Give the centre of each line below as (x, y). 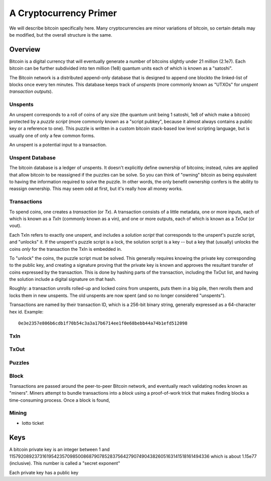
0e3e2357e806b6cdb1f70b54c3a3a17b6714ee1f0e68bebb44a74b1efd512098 (103, 323)
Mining (18, 413)
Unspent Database (33, 157)
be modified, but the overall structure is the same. (61, 35)
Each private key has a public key (44, 472)
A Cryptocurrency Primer (63, 13)
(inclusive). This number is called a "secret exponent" (65, 463)
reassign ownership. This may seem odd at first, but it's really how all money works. (96, 189)
